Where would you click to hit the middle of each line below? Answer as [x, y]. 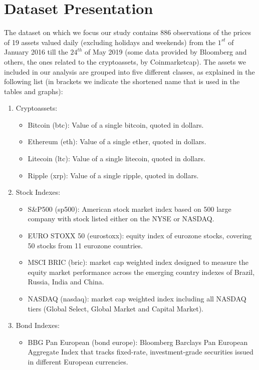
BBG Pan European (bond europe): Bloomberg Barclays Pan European [138, 342]
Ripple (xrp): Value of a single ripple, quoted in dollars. [113, 175]
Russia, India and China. [66, 282]
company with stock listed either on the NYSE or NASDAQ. [121, 219]
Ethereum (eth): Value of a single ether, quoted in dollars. [117, 141]
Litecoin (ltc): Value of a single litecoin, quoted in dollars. [116, 158]
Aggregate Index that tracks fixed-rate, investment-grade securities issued [141, 352]
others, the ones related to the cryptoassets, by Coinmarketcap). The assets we [125, 61]
